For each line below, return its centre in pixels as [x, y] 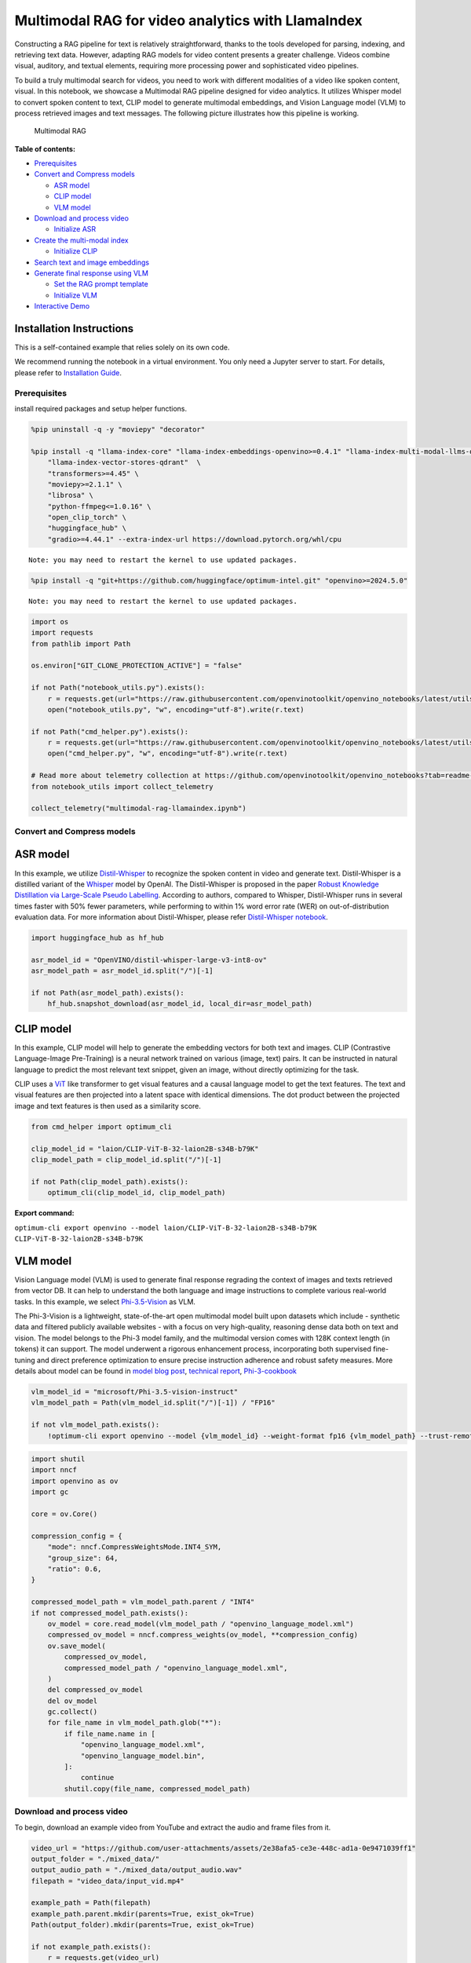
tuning [25, 1360]
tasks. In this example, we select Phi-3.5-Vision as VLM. [105, 1301]
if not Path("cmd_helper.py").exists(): [110, 731]
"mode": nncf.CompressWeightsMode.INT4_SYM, [135, 1547]
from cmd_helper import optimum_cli [102, 1126]
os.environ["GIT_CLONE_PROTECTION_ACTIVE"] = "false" [137, 666]
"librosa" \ [71, 495]
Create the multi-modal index [81, 240]
